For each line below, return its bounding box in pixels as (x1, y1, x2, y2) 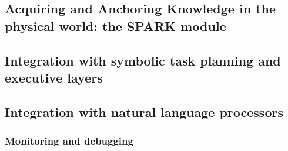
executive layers (5, 68, 103, 86)
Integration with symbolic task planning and (5, 51, 281, 69)
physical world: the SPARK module (5, 16, 226, 35)
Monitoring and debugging (5, 133, 133, 148)
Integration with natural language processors (5, 102, 283, 121)
